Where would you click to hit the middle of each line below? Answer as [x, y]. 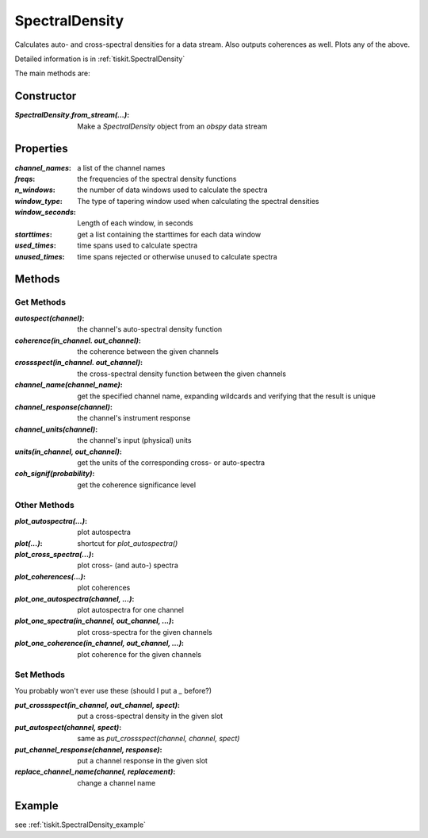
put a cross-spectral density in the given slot [150, 716]
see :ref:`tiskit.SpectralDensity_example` [80, 825]
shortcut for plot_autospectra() [128, 543]
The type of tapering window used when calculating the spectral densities [198, 201]
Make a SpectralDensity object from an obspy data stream [172, 126]
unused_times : [40, 256]
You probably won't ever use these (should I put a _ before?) [113, 690]
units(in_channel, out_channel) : [68, 452]
